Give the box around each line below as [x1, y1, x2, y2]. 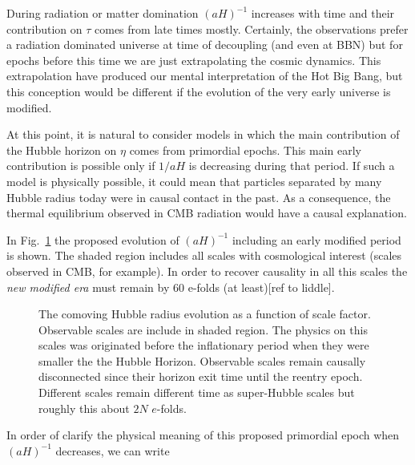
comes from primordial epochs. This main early [129, 141, 361, 158]
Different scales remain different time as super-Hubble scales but [38, 384, 355, 401]
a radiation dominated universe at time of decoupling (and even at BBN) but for [6, 36, 403, 53]
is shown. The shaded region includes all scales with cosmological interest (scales [6, 247, 402, 264]
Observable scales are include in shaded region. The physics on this [38, 321, 368, 338]
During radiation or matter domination [6, 5, 199, 21]
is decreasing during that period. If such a [188, 157, 395, 174]
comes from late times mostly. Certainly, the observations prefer [95, 20, 409, 37]
